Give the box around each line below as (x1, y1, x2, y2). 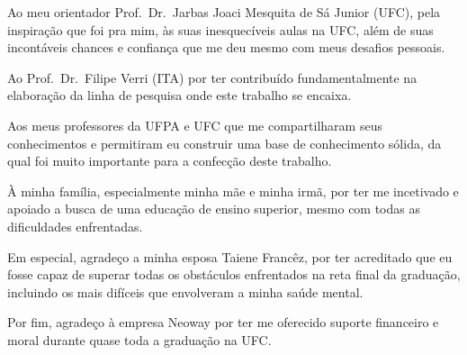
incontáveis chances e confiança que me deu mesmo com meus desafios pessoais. (7, 38, 445, 57)
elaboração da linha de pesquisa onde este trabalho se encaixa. (7, 86, 352, 105)
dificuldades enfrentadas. (7, 216, 143, 235)
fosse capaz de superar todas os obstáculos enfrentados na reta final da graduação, (7, 265, 461, 284)
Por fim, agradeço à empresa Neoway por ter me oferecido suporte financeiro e (7, 313, 439, 332)
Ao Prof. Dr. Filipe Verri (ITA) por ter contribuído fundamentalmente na (7, 68, 418, 86)
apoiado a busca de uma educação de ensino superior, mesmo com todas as (7, 199, 420, 218)
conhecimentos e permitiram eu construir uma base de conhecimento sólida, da (7, 133, 442, 152)
